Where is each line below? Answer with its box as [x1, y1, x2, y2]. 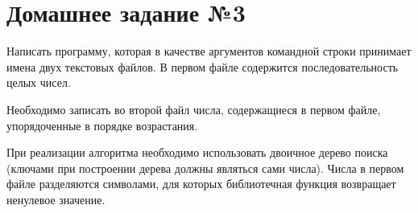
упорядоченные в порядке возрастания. [6, 117, 198, 133]
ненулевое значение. [6, 190, 106, 207]
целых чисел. [6, 74, 71, 91]
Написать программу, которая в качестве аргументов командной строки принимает [6, 43, 412, 59]
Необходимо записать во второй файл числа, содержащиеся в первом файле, [6, 100, 381, 117]
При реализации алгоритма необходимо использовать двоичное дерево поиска [6, 144, 388, 161]
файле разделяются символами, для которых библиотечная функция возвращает [6, 175, 396, 192]
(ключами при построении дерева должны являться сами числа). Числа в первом [6, 159, 404, 176]
